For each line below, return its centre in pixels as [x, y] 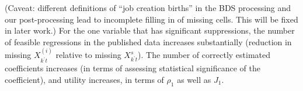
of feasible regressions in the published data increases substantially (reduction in [148, 41]
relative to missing [88, 55]
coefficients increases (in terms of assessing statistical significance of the [133, 68]
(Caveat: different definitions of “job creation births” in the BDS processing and [148, 8]
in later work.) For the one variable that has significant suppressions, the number [150, 30]
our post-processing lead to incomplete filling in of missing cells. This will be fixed [151, 19]
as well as [194, 79]
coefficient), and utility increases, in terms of [84, 79]
